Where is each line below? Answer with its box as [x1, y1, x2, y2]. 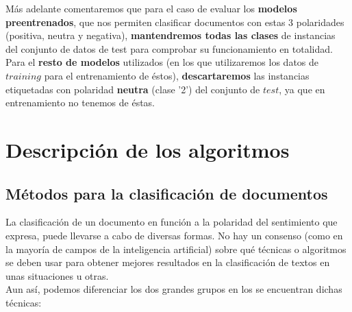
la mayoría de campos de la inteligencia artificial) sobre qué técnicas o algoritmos [5, 241, 347, 256]
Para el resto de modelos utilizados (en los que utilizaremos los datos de [5, 55, 319, 69]
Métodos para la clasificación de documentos [5, 182, 328, 204]
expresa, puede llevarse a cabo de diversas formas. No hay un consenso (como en [5, 228, 343, 242]
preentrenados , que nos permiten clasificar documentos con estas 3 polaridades [5, 14, 344, 29]
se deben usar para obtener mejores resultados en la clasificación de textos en [5, 255, 330, 269]
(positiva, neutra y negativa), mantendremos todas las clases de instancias [5, 28, 336, 43]
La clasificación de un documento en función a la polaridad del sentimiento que [5, 215, 338, 229]
